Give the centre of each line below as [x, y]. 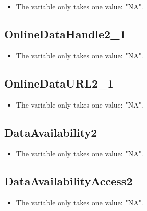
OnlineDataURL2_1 [59, 83]
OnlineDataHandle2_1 [65, 34]
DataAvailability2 [51, 132]
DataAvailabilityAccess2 [68, 181]
